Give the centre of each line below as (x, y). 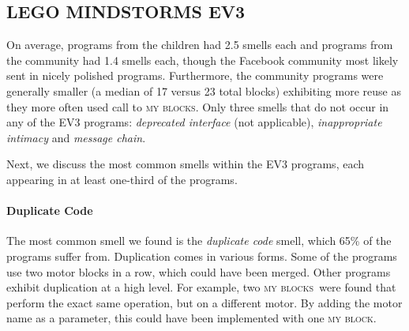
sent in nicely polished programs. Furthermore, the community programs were (195, 75)
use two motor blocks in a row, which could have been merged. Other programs (199, 271)
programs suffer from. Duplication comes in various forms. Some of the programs (202, 256)
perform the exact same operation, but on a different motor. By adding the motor (204, 302)
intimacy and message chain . (76, 137)
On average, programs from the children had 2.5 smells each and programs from (200, 45)
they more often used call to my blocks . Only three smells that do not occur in (198, 106)
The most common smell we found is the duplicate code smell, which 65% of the (199, 241)
